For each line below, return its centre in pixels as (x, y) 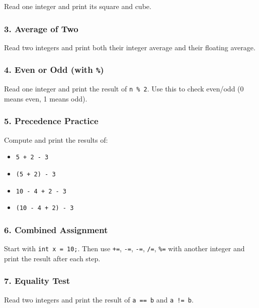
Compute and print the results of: (56, 139)
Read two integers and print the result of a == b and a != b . (99, 299)
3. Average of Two (41, 28)
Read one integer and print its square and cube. (78, 6)
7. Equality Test (37, 281)
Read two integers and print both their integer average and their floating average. (130, 47)
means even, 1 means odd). (46, 98)
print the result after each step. (52, 258)
